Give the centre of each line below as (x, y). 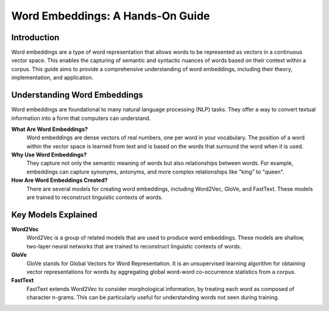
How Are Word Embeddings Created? (59, 180)
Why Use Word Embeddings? (49, 155)
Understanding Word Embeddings (77, 95)
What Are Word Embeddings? (50, 129)
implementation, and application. (52, 78)
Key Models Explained (54, 215)
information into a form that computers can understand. (81, 118)
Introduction (35, 37)
